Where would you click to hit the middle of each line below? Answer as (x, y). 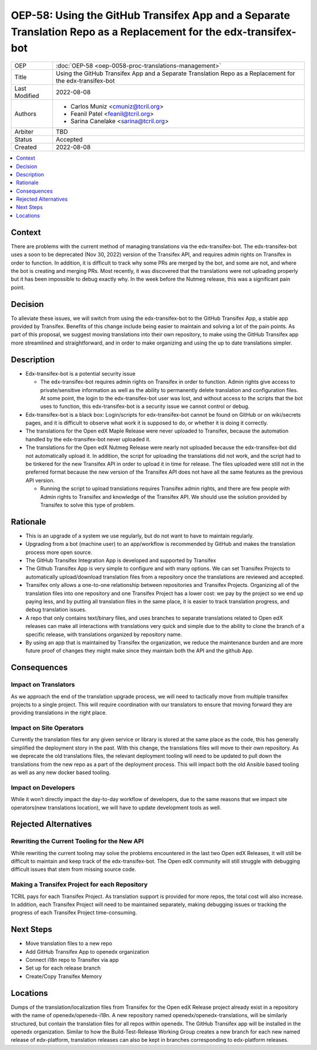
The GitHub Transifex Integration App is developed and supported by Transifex (121, 561)
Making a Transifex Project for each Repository (79, 884)
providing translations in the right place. (59, 713)
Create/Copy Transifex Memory (64, 976)
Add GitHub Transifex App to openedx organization (87, 951)
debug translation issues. (56, 610)
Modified (27, 96)
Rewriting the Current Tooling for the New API (77, 841)
